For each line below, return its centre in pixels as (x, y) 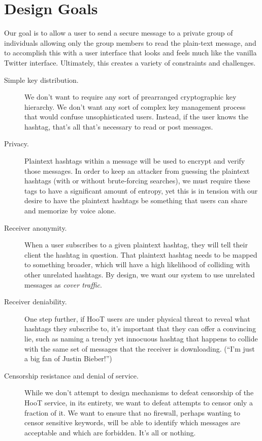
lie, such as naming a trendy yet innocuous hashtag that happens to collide (141, 338)
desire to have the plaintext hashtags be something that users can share (136, 200)
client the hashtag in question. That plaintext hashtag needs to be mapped (141, 254)
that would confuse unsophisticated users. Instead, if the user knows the (136, 117)
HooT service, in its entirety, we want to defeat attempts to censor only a (139, 402)
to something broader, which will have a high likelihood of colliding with (137, 264)
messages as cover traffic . (63, 284)
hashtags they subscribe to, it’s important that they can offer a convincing (140, 328)
